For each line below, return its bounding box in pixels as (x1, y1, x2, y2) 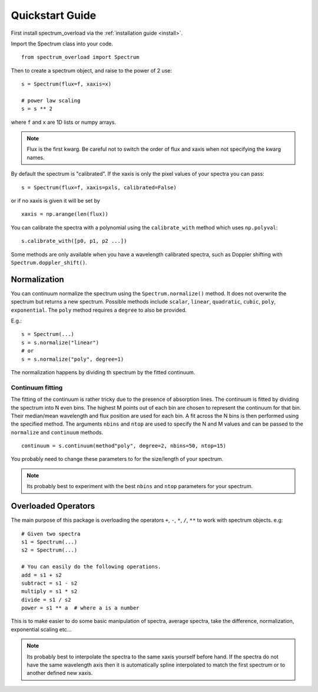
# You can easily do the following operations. (21, 564, 161, 570)
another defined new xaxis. (26, 670, 93, 677)
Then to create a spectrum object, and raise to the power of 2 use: (11, 67, 173, 74)
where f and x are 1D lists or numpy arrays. (11, 118, 117, 126)
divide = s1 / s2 (21, 596, 71, 603)
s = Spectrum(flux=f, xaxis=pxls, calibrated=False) (21, 184, 177, 191)
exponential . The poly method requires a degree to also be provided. (11, 307, 187, 314)
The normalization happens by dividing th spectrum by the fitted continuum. (11, 369, 196, 375)
